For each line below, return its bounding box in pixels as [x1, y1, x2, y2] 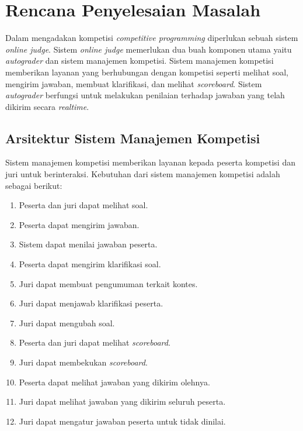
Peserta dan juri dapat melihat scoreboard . [19, 336, 170, 349]
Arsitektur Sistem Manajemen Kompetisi [5, 129, 260, 147]
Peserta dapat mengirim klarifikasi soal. [19, 258, 161, 270]
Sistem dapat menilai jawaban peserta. [19, 238, 158, 250]
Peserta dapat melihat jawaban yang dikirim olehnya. [19, 375, 210, 388]
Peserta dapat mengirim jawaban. [19, 218, 140, 230]
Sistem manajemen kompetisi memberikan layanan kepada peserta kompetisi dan [5, 156, 295, 168]
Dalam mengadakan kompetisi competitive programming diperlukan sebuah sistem [5, 32, 298, 44]
